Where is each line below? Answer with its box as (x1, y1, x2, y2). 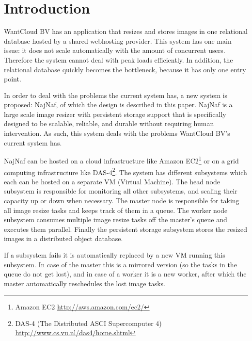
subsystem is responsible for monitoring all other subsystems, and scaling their (4, 186, 237, 196)
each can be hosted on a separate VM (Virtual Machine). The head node (4, 176, 220, 186)
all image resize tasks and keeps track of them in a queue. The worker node (4, 205, 228, 215)
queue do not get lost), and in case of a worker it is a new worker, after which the (4, 269, 247, 279)
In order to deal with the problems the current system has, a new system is (4, 90, 228, 100)
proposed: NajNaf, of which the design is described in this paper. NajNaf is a (4, 99, 233, 110)
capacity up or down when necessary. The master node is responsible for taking (4, 195, 239, 205)
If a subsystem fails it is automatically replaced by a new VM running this (4, 249, 225, 260)
